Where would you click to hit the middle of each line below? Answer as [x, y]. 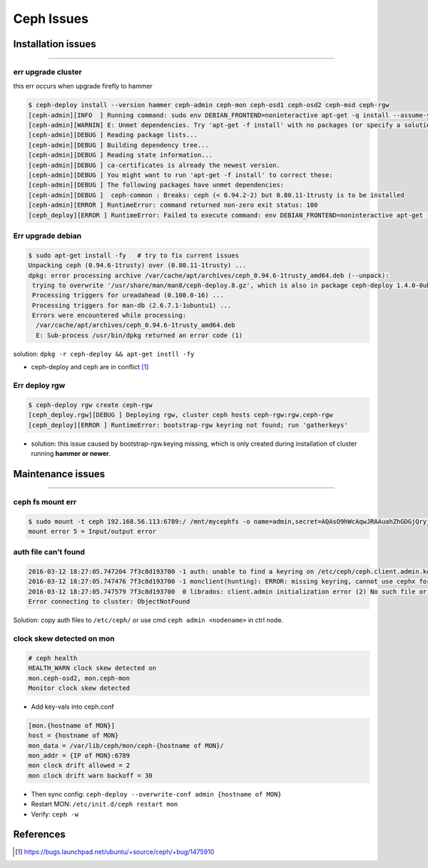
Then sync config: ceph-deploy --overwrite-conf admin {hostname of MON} [156, 794]
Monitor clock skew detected [79, 688]
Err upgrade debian [47, 236]
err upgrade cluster [47, 71]
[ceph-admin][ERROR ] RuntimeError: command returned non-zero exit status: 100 [173, 205]
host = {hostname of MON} [73, 735]
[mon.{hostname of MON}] [72, 725]
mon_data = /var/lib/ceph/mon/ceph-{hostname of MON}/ [126, 745]
